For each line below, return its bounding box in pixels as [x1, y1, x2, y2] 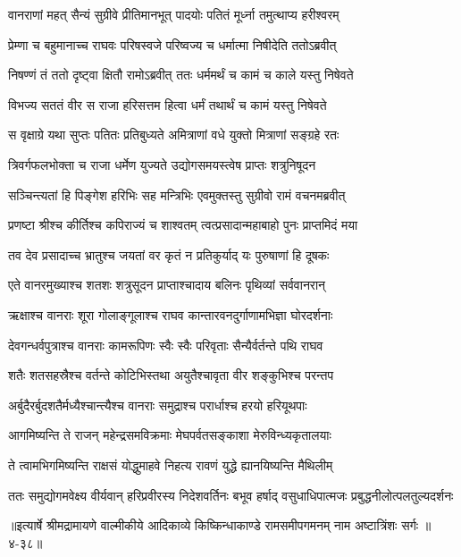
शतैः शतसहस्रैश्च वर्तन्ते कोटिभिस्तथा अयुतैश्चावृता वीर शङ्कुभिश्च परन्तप [8, 366, 334, 384]
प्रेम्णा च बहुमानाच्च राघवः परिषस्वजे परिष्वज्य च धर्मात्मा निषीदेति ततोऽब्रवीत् [8, 35, 337, 54]
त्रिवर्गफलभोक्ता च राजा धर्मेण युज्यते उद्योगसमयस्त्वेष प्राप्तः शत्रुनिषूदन [8, 155, 316, 173]
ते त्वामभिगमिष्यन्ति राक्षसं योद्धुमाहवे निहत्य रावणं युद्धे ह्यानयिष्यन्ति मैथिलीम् [8, 455, 333, 474]
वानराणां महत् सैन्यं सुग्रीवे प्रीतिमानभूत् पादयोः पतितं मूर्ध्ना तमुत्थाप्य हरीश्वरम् [8, 5, 339, 23]
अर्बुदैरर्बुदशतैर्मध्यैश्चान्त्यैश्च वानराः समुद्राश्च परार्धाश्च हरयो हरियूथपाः [8, 395, 307, 414]
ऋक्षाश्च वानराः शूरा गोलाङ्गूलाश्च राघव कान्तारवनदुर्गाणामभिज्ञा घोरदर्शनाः [8, 305, 333, 324]
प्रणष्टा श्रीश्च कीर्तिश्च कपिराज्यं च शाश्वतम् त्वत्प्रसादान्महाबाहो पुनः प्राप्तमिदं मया [8, 215, 358, 234]
